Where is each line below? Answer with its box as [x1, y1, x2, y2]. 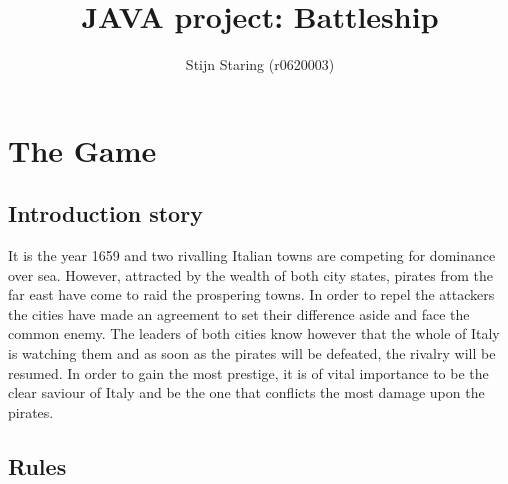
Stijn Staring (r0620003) [185, 54, 335, 75]
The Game [8, 129, 157, 170]
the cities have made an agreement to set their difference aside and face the [8, 303, 470, 324]
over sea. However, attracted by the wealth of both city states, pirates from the [8, 264, 494, 285]
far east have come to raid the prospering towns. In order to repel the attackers [8, 284, 495, 305]
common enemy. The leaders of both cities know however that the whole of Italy [8, 323, 500, 344]
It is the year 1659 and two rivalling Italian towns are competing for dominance [8, 245, 496, 266]
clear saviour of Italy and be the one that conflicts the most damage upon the [8, 382, 485, 403]
